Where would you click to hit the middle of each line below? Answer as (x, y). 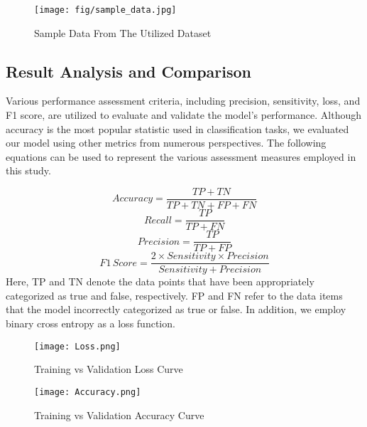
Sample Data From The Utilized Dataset (123, 32)
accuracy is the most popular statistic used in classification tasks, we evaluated (177, 128)
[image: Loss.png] (77, 346)
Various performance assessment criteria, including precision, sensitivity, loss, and (183, 101)
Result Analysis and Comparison (129, 71)
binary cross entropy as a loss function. (91, 323)
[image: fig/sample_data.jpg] (105, 10)
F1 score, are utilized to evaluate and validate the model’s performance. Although (184, 115)
